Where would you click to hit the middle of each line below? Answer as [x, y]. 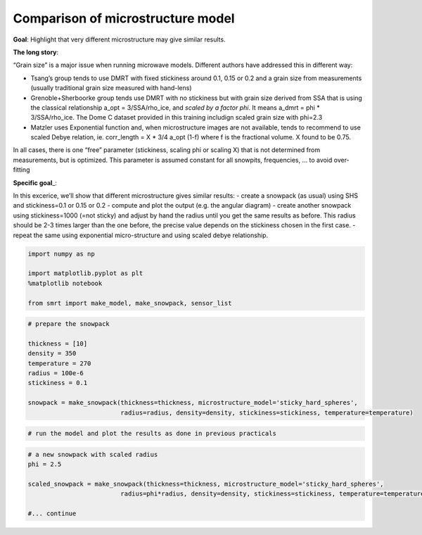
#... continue [52, 514]
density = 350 [52, 353]
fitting [21, 170]
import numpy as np [61, 254]
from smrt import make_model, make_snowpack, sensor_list [130, 303]
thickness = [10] [58, 344]
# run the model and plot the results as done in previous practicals [152, 434]
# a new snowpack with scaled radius [93, 454]
